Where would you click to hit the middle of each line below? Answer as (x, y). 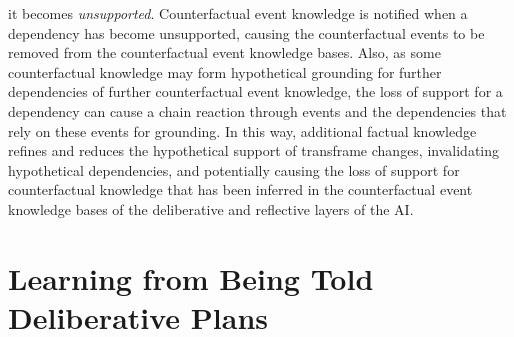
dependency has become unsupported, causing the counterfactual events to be (246, 32)
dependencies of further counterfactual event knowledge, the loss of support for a (255, 91)
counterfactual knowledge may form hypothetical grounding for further (225, 71)
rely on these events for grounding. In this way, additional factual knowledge (242, 130)
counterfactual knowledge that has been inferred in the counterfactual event (240, 189)
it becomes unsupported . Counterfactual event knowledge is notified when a (238, 13)
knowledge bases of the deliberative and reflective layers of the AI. (211, 208)
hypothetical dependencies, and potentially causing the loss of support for (234, 169)
